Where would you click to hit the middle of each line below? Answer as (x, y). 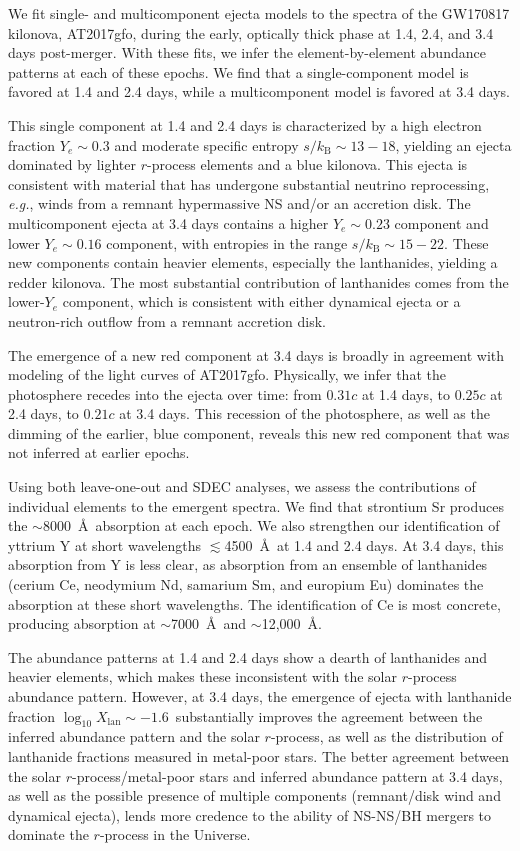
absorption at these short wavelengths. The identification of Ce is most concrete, (254, 603)
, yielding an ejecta (453, 144)
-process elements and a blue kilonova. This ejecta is (307, 164)
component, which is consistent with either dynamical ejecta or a (261, 301)
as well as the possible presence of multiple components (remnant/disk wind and (254, 795)
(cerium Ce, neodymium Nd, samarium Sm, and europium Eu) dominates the (246, 584)
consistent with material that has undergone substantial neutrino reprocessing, (249, 183)
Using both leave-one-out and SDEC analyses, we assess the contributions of (242, 486)
